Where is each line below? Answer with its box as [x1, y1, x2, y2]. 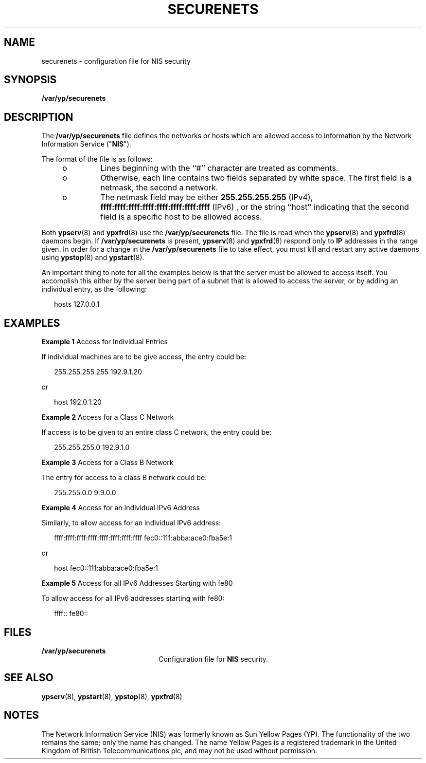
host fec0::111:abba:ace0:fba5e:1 [54, 564, 158, 573]
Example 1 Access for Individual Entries [41, 337, 168, 346]
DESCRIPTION [4, 111, 73, 123]
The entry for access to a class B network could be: [41, 473, 207, 482]
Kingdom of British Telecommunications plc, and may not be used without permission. [41, 746, 318, 755]
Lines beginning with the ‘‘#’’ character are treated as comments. [100, 163, 338, 173]
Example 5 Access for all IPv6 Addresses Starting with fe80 [41, 579, 233, 588]
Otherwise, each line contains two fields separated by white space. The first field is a [100, 173, 412, 183]
